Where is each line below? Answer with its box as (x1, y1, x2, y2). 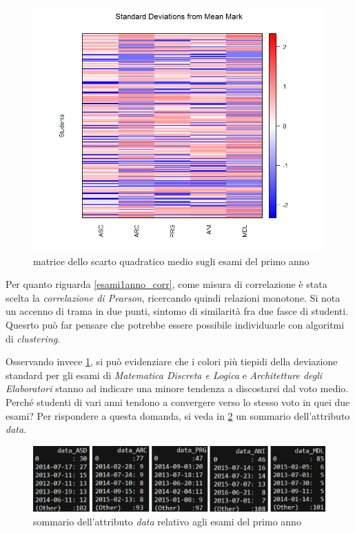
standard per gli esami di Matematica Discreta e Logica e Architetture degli (6, 367, 323, 382)
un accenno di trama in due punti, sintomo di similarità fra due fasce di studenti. (6, 304, 349, 318)
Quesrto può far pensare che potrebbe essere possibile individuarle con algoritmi (6, 318, 345, 332)
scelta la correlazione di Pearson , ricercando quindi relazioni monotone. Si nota (6, 290, 341, 304)
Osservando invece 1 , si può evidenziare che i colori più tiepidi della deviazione (6, 354, 338, 369)
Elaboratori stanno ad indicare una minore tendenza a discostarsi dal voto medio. (6, 381, 349, 396)
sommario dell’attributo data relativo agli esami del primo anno (33, 514, 301, 528)
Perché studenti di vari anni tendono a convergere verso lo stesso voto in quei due (6, 395, 350, 409)
